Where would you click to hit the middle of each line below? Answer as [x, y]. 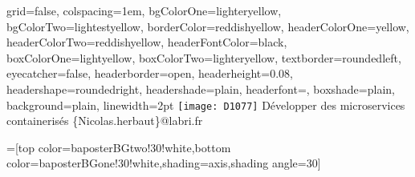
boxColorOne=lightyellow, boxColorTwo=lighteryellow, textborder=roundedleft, [204, 57]
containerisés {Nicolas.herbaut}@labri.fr [105, 121]
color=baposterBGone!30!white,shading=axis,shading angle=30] [164, 163]
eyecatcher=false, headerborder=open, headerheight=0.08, [150, 73]
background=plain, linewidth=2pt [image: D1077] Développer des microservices [206, 105]
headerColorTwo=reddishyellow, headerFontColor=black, [147, 42]
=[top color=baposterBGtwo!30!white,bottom [119, 147]
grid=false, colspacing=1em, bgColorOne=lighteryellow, [144, 10]
